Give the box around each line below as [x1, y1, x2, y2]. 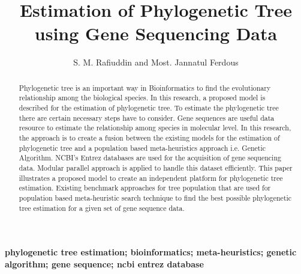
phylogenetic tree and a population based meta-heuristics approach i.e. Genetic [19, 142, 266, 153]
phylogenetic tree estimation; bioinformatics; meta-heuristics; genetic [5, 246, 297, 258]
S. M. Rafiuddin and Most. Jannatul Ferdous [73, 56, 239, 68]
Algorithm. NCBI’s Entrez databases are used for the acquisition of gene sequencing [19, 153, 281, 163]
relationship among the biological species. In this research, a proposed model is [19, 93, 266, 103]
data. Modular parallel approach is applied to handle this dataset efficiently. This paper [19, 162, 293, 172]
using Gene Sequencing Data [34, 21, 278, 46]
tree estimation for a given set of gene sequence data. [19, 202, 185, 213]
